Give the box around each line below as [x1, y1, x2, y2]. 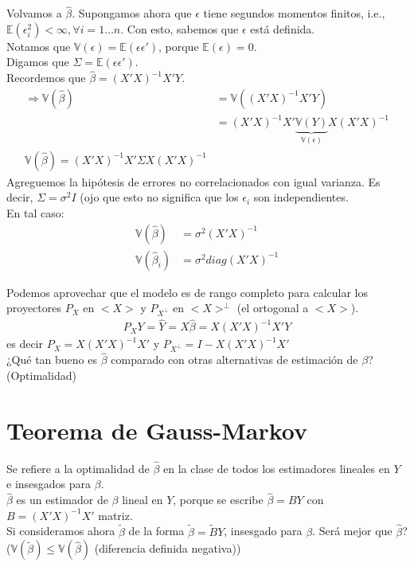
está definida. [250, 20, 315, 37]
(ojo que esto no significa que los [80, 189, 239, 205]
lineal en [122, 491, 163, 508]
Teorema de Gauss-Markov [6, 413, 307, 446]
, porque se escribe [173, 491, 264, 508]
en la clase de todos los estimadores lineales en [163, 459, 390, 476]
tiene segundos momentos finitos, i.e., [203, 5, 385, 22]
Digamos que [6, 53, 69, 70]
